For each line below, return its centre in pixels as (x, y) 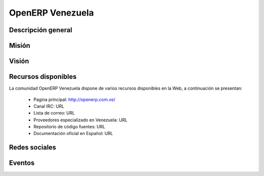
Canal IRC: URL (49, 106)
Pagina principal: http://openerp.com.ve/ (75, 99)
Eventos (22, 163)
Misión (20, 46)
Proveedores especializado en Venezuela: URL (80, 120)
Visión (19, 61)
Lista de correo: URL (54, 113)
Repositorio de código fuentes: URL (69, 127)
